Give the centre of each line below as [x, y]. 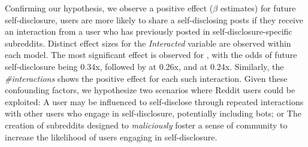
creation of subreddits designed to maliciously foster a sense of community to [146, 125]
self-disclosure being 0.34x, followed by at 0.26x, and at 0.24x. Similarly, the [144, 66]
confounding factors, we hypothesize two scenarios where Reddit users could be [150, 90]
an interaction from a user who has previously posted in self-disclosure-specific [149, 31]
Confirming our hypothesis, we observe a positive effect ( [109, 8]
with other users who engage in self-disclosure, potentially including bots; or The [153, 113]
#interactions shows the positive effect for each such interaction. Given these [146, 78]
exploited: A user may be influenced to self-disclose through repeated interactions [154, 101]
